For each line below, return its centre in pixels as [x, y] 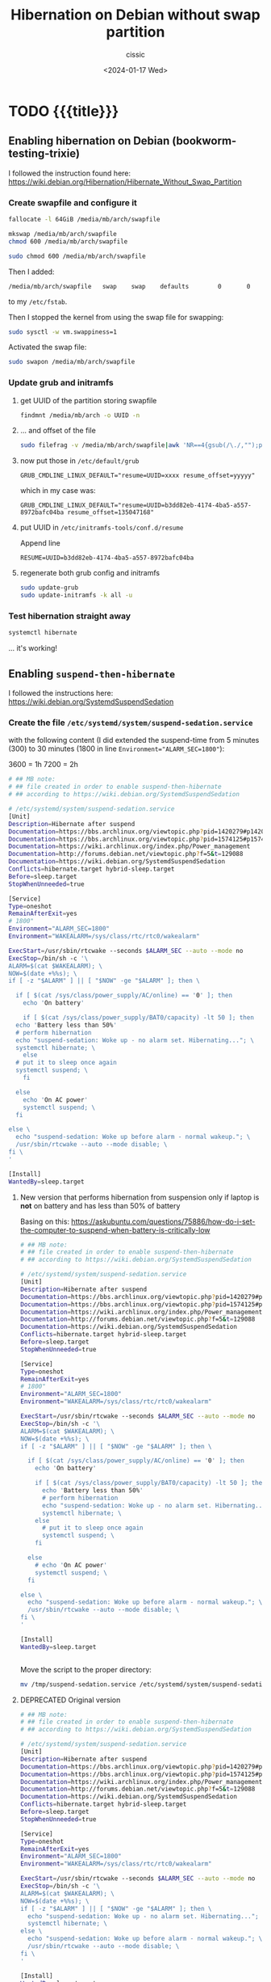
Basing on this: [45, 1221]
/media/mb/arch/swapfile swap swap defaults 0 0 [129, 286]
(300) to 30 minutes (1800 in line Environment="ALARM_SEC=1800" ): [117, 749]
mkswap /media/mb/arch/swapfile [63, 234]
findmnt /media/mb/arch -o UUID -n [80, 415]
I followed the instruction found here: [70, 173]
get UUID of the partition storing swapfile [88, 400]
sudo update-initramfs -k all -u [76, 596]
